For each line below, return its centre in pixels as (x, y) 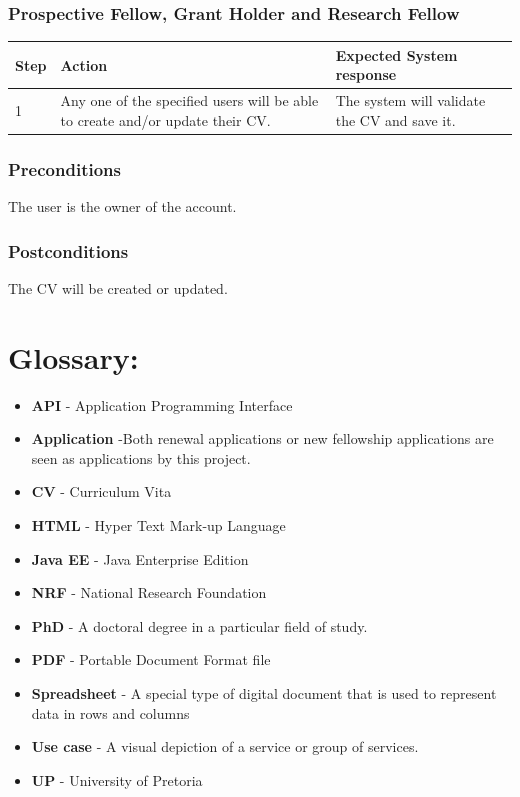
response (366, 74)
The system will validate (410, 100)
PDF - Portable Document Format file (151, 659)
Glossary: (73, 356)
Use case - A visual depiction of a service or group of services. (225, 746)
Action (84, 64)
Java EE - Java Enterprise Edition (140, 558)
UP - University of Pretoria (117, 779)
